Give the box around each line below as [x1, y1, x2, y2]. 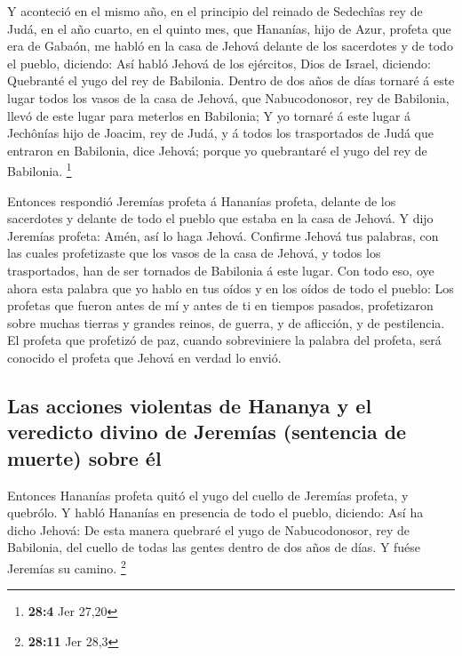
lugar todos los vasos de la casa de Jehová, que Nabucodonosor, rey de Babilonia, [7, 88, 450, 107]
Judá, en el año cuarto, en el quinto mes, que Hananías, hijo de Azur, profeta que [7, 19, 451, 37]
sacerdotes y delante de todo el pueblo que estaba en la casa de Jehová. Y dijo [7, 209, 434, 228]
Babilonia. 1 [7, 159, 72, 180]
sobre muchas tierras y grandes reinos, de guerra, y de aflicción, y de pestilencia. [7, 313, 445, 332]
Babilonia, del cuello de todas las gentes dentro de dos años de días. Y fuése [7, 538, 421, 556]
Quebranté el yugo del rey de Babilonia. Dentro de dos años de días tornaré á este [7, 71, 455, 90]
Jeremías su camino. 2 [7, 556, 126, 577]
